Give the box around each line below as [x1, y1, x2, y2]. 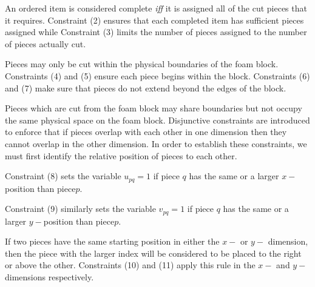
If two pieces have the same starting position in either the [5, 235, 220, 248]
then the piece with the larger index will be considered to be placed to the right [5, 246, 302, 259]
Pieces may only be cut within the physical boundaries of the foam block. [5, 58, 279, 70]
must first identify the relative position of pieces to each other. [5, 149, 237, 162]
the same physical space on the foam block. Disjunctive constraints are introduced [5, 113, 310, 126]
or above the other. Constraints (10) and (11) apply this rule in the [5, 259, 256, 271]
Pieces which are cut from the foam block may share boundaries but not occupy [5, 102, 302, 114]
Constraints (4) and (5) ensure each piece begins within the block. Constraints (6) [5, 69, 310, 82]
